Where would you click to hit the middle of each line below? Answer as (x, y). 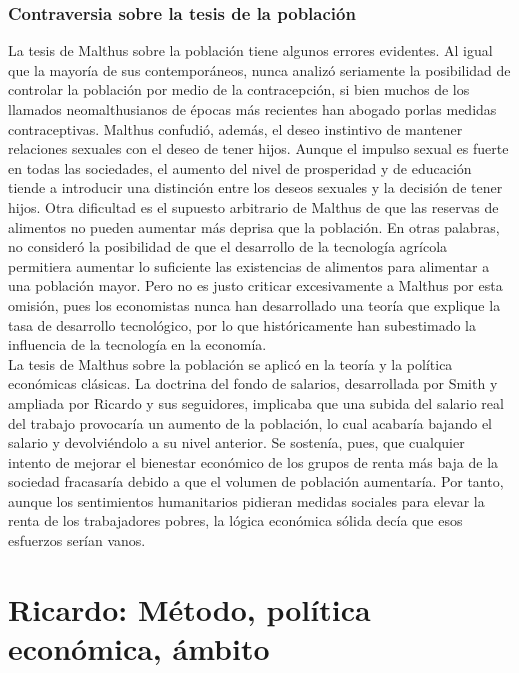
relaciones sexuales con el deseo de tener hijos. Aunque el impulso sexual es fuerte (258, 148)
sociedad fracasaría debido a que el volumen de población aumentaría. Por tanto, (256, 481)
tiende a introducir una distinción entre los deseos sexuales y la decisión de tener (255, 187)
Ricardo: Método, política (189, 608)
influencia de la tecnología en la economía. (137, 344)
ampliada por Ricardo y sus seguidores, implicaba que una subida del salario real (256, 402)
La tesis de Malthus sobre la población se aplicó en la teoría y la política (230, 363)
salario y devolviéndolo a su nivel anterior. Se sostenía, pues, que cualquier (236, 442)
